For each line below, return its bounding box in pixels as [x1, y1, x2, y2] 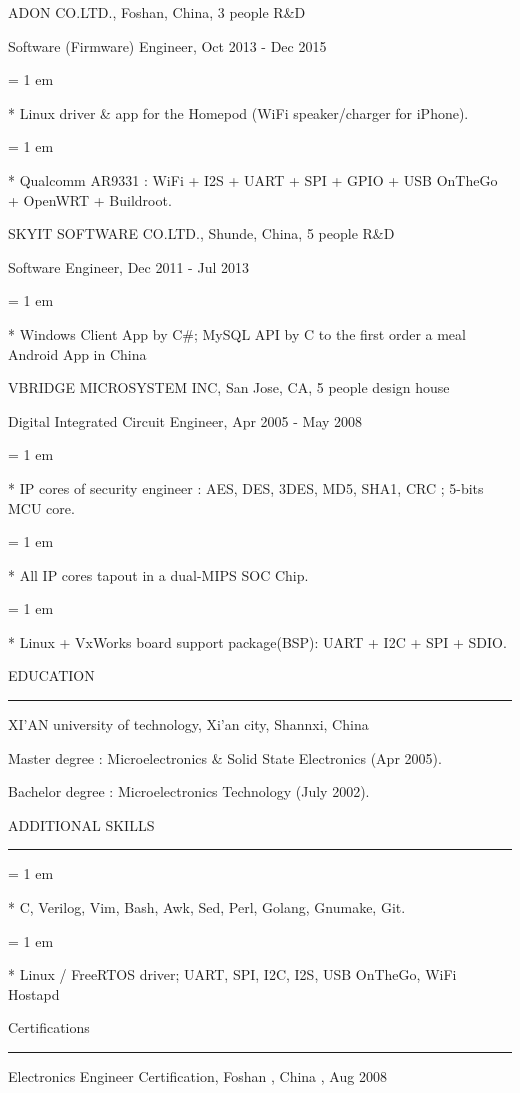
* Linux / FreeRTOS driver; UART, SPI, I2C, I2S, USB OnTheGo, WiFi [8, 964, 457, 985]
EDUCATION [8, 665, 95, 686]
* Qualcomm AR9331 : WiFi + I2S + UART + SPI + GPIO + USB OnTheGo [8, 169, 498, 190]
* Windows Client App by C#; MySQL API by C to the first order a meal [8, 323, 466, 344]
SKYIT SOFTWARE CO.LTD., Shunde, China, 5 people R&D [8, 223, 395, 244]
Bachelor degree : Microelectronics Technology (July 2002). [8, 781, 370, 802]
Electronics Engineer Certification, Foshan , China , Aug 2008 [8, 1066, 387, 1086]
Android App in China [8, 343, 147, 364]
